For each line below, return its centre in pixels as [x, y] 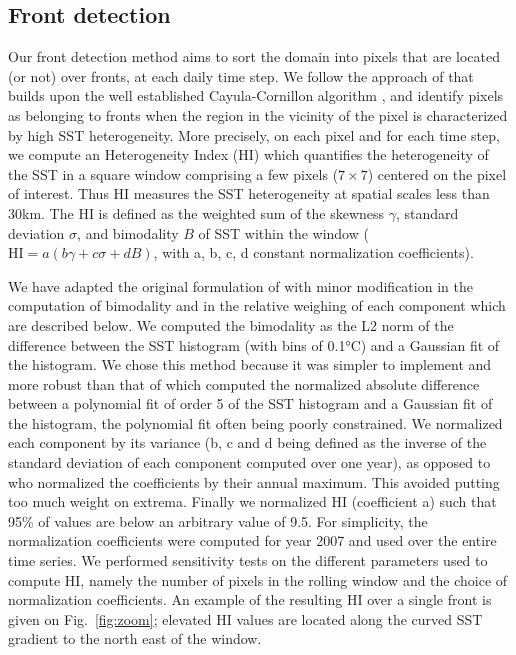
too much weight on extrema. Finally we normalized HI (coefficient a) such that [252, 501]
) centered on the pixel [437, 173]
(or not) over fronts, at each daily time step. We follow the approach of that [241, 75]
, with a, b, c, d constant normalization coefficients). [313, 252]
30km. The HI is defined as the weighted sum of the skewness [196, 212]
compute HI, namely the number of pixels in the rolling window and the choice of [258, 579]
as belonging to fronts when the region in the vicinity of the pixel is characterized [258, 114]
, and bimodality [128, 232]
